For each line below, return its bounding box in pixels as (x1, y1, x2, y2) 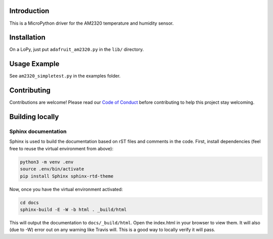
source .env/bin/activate (20, 166, 84, 172)
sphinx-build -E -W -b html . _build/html (20, 207, 127, 212)
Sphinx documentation (9, 128, 67, 135)
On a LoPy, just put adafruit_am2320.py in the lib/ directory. (9, 46, 144, 52)
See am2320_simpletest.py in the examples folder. (9, 73, 121, 79)
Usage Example (9, 59, 60, 68)
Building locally (9, 112, 59, 121)
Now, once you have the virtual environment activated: (9, 186, 123, 192)
